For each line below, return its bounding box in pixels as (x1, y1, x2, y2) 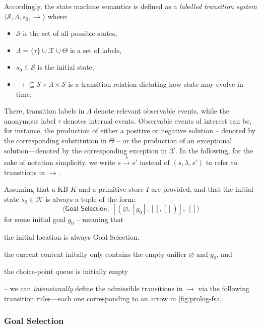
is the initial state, (37, 62, 94, 72)
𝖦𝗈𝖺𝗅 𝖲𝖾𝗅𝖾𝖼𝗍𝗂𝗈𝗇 (65, 205, 107, 213)
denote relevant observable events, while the (94, 105, 229, 116)
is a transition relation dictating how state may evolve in (68, 78, 243, 89)
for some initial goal (4, 214, 66, 225)
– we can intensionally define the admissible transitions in (4, 283, 183, 294)
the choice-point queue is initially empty (4, 266, 128, 277)
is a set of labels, (70, 44, 122, 55)
